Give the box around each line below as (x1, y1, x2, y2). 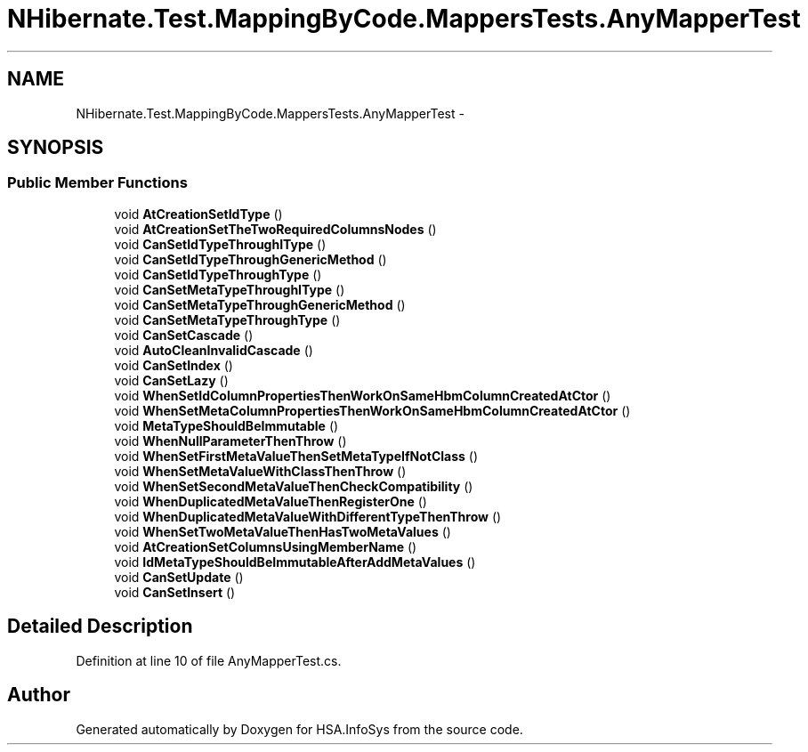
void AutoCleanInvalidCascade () (114, 342, 313, 358)
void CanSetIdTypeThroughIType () (114, 236, 327, 252)
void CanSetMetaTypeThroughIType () (114, 281, 345, 297)
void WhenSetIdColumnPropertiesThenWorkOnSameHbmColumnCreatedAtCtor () (114, 387, 611, 403)
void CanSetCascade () (114, 327, 254, 343)
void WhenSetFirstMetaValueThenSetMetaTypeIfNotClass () (114, 448, 479, 464)
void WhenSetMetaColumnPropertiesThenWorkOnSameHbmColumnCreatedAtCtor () (114, 402, 631, 418)
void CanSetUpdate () (114, 569, 244, 585)
